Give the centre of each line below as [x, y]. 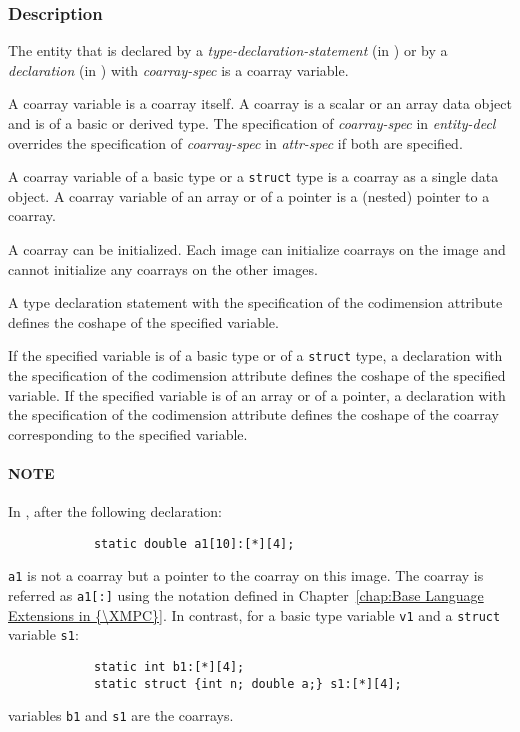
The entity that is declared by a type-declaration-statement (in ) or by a [228, 50]
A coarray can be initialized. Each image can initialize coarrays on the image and [257, 249]
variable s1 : [43, 634]
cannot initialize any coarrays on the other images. [163, 268]
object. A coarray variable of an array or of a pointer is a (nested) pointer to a [249, 195]
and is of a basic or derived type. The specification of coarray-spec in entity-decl [252, 123]
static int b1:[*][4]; [169, 667]
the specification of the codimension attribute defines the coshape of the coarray [253, 414]
